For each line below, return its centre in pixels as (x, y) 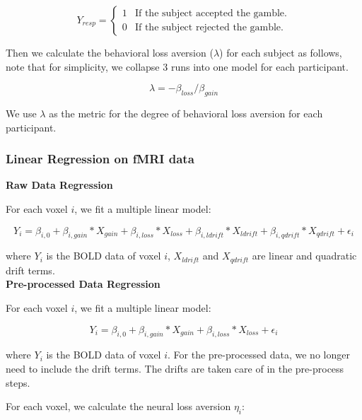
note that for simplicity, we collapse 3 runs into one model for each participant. (177, 66)
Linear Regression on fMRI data (100, 159)
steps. (18, 382)
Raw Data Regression (59, 185)
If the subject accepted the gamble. (211, 14)
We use (21, 113)
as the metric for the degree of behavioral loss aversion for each (186, 113)
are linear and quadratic (304, 256)
